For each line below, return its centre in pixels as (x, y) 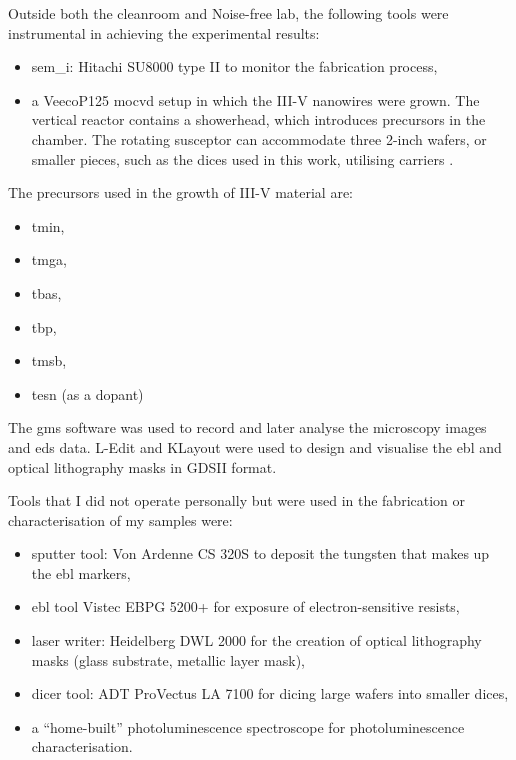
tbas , (46, 292)
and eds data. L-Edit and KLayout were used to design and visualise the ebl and (255, 446)
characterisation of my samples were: (120, 519)
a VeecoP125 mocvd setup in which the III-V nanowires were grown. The (255, 99)
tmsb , (49, 360)
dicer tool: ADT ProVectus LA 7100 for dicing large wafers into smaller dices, (270, 693)
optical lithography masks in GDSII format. (142, 466)
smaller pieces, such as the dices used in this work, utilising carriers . (242, 158)
